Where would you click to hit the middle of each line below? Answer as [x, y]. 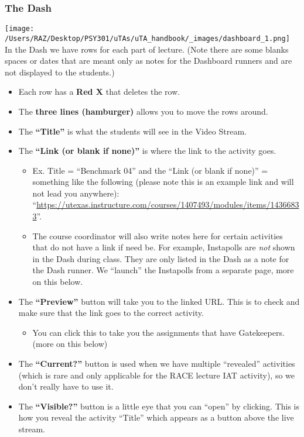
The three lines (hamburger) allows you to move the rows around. [143, 111]
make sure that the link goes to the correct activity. [111, 313]
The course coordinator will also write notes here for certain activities [158, 235]
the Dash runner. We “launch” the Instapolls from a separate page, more [163, 270]
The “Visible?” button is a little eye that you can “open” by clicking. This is [159, 406]
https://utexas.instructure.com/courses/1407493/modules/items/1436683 [168, 204]
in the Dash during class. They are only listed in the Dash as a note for [161, 258]
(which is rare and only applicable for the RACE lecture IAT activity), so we [157, 375]
